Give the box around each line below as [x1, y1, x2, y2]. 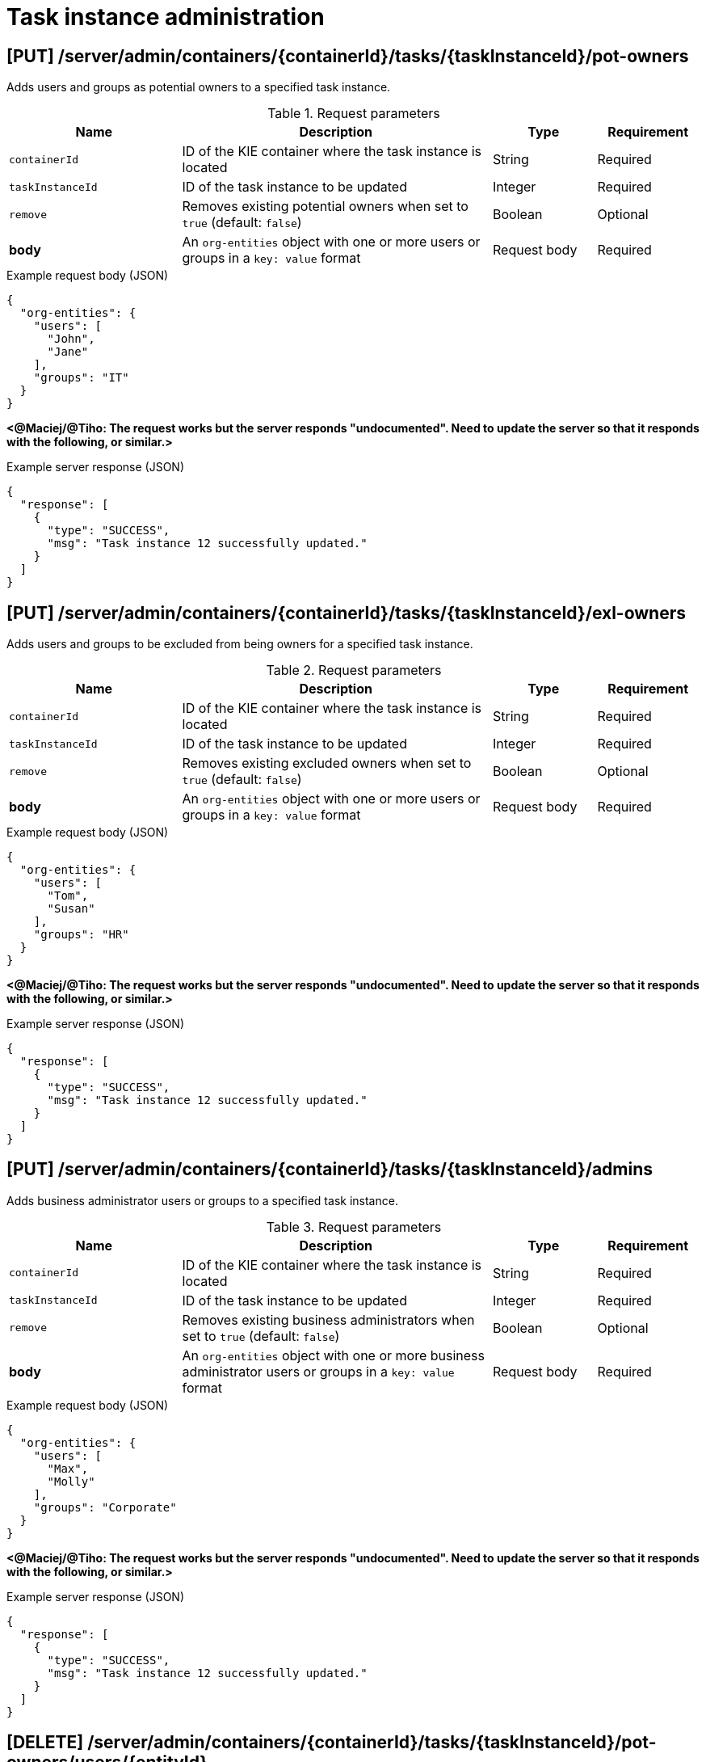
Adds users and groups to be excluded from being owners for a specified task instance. [6, 637, 473, 651]
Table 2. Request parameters [266, 662, 442, 679]
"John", [47, 332, 95, 346]
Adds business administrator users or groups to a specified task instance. [6, 1193, 398, 1208]
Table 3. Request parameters [266, 1218, 442, 1235]
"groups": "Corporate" [33, 1500, 177, 1514]
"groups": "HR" [33, 928, 129, 942]
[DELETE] [6, 1732, 84, 1753]
